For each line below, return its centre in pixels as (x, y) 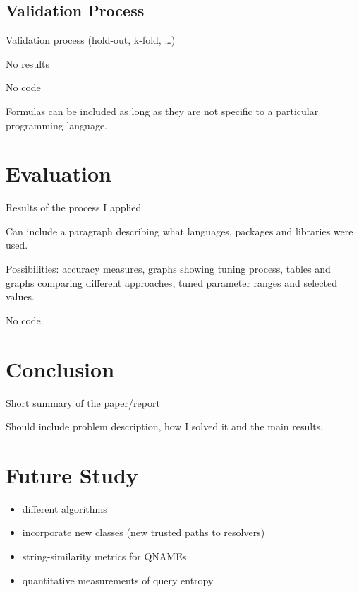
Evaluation (59, 173)
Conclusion (60, 368)
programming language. (56, 125)
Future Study (72, 474)
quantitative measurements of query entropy (118, 580)
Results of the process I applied (74, 207)
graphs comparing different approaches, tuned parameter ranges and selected (171, 282)
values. (20, 296)
